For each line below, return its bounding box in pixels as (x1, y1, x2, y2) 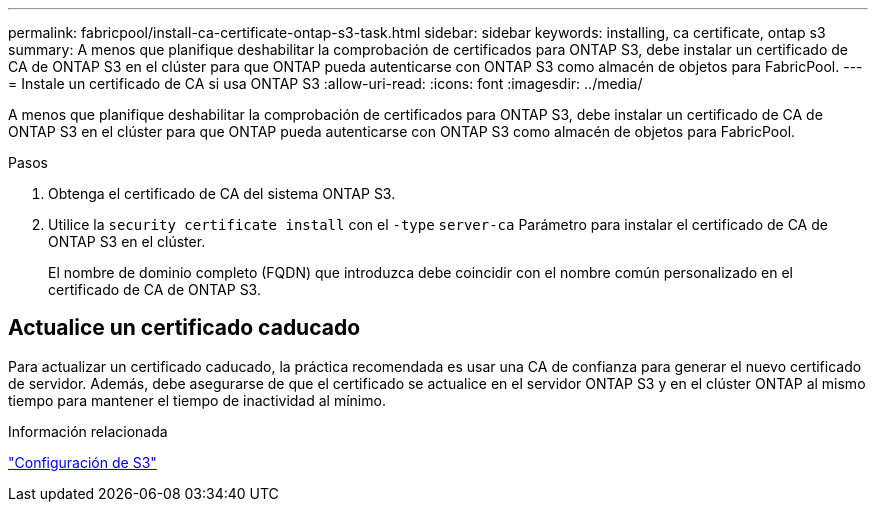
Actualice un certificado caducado (8, 315, 361, 341)
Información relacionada (8, 422, 168, 440)
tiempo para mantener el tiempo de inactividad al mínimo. (8, 391, 386, 409)
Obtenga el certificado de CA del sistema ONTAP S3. (48, 185, 396, 202)
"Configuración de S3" (8, 453, 157, 471)
